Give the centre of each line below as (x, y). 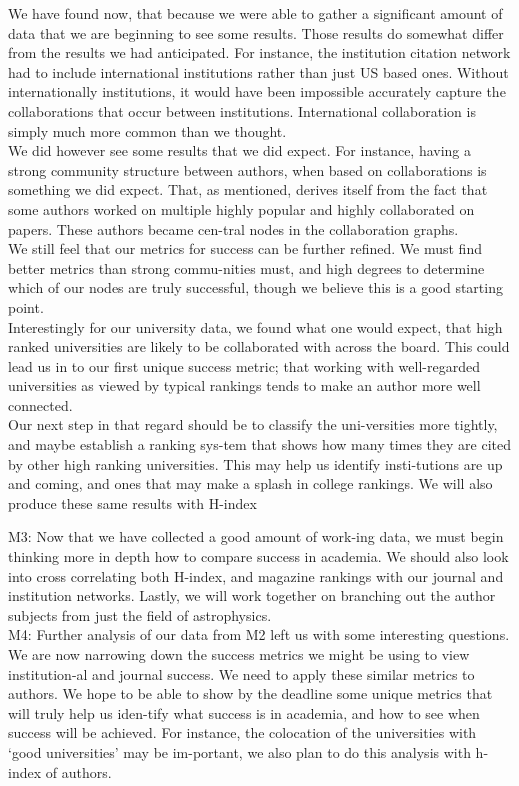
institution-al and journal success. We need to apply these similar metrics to (241, 673)
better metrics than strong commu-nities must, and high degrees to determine (246, 267)
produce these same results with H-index (132, 502)
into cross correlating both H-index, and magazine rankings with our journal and (256, 575)
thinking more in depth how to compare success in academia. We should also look (258, 556)
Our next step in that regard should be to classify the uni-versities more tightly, (253, 424)
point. (26, 306)
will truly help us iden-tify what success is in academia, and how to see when (244, 712)
